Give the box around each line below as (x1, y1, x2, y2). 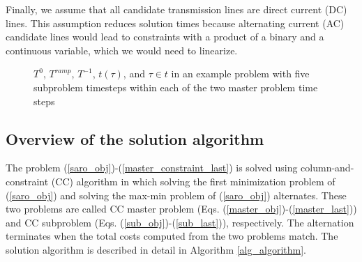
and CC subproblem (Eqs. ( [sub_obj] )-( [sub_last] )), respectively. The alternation (6, 215, 354, 229)
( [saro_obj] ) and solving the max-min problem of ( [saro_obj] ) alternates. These (6, 187, 347, 202)
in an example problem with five (171, 66, 310, 81)
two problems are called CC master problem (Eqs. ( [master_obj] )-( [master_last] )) (6, 201, 357, 216)
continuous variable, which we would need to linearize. (6, 43, 238, 57)
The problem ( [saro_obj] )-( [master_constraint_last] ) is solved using (6, 160, 298, 175)
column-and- (301, 160, 354, 175)
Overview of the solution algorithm (6, 128, 264, 149)
